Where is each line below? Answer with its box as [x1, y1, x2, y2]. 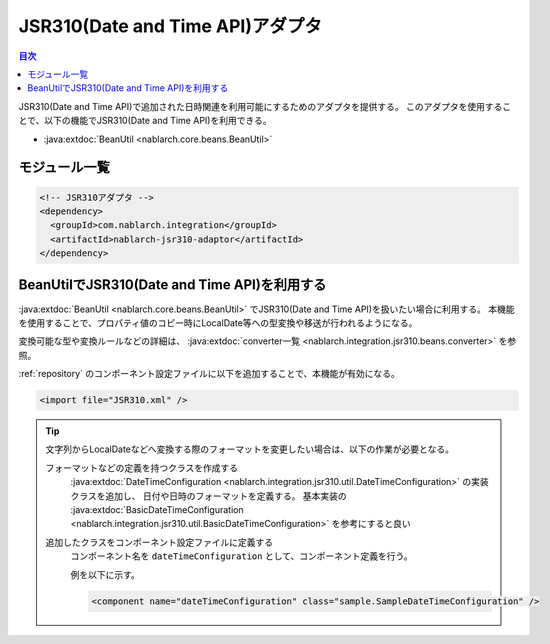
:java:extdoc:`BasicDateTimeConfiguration [70, 504, 244, 516]
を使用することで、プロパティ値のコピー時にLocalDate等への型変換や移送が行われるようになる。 [18, 316, 418, 329]
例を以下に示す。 [70, 568, 140, 580]
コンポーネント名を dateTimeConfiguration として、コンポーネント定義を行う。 [70, 550, 413, 562]
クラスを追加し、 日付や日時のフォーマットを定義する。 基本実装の [70, 490, 347, 502]
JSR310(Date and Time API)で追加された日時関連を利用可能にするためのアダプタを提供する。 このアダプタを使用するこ [18, 100, 512, 112]
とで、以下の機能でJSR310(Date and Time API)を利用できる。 [18, 115, 272, 127]
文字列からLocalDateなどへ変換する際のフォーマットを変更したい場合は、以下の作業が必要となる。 [45, 443, 455, 455]
